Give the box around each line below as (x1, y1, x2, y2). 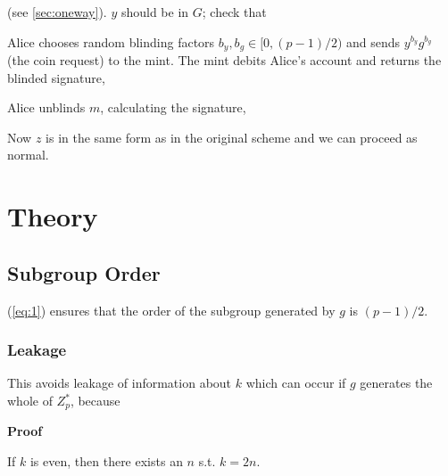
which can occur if (245, 373, 346, 392)
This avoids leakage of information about (7, 373, 232, 392)
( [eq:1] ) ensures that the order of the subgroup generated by (7, 300, 336, 319)
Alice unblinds (7, 98, 86, 117)
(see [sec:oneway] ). (7, 3, 107, 21)
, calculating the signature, (100, 98, 246, 117)
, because (70, 391, 120, 409)
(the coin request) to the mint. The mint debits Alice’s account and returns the (7, 51, 442, 70)
